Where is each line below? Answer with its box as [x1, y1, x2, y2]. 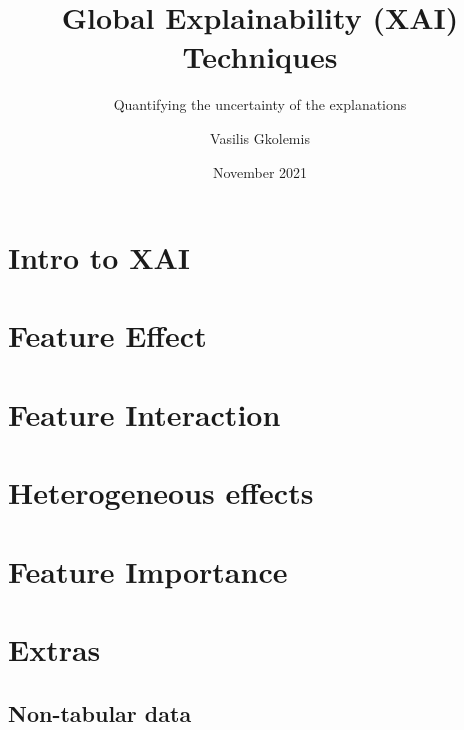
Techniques [182, 36, 338, 77]
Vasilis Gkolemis [210, 127, 310, 148]
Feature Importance [8, 550, 288, 591]
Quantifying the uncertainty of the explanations [113, 94, 407, 115]
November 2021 [212, 161, 308, 182]
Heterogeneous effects [8, 472, 314, 513]
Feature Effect [8, 315, 207, 356]
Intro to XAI [8, 237, 191, 278]
